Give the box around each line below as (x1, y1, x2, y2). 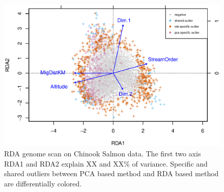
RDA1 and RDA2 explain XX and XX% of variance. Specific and (4, 158, 208, 169)
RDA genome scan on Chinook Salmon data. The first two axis (4, 148, 201, 159)
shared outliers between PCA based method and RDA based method (4, 168, 219, 179)
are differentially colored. (4, 178, 82, 188)
